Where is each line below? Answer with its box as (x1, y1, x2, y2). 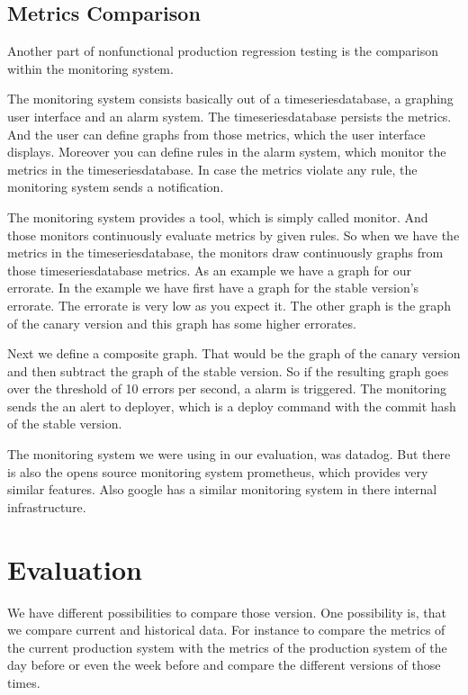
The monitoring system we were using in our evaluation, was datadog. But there (7, 445, 451, 464)
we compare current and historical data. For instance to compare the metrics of (7, 620, 445, 639)
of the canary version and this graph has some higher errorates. (7, 313, 356, 332)
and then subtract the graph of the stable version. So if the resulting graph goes (7, 361, 449, 380)
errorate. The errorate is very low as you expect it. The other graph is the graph (7, 295, 451, 314)
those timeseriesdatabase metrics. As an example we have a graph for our (7, 260, 411, 279)
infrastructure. (7, 497, 86, 516)
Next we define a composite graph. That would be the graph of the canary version (7, 344, 461, 363)
